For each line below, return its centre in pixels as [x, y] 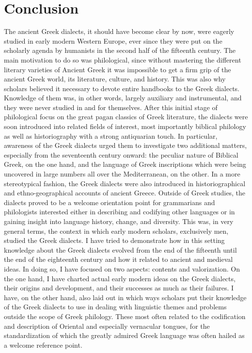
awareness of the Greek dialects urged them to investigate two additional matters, [126, 145]
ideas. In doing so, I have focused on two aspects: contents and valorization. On [122, 268]
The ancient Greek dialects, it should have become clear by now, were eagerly [119, 31]
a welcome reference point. [43, 345]
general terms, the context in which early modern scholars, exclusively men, [116, 231]
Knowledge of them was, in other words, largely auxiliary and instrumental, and [123, 98]
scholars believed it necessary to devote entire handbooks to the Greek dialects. [122, 88]
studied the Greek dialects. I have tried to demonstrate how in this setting [114, 240]
